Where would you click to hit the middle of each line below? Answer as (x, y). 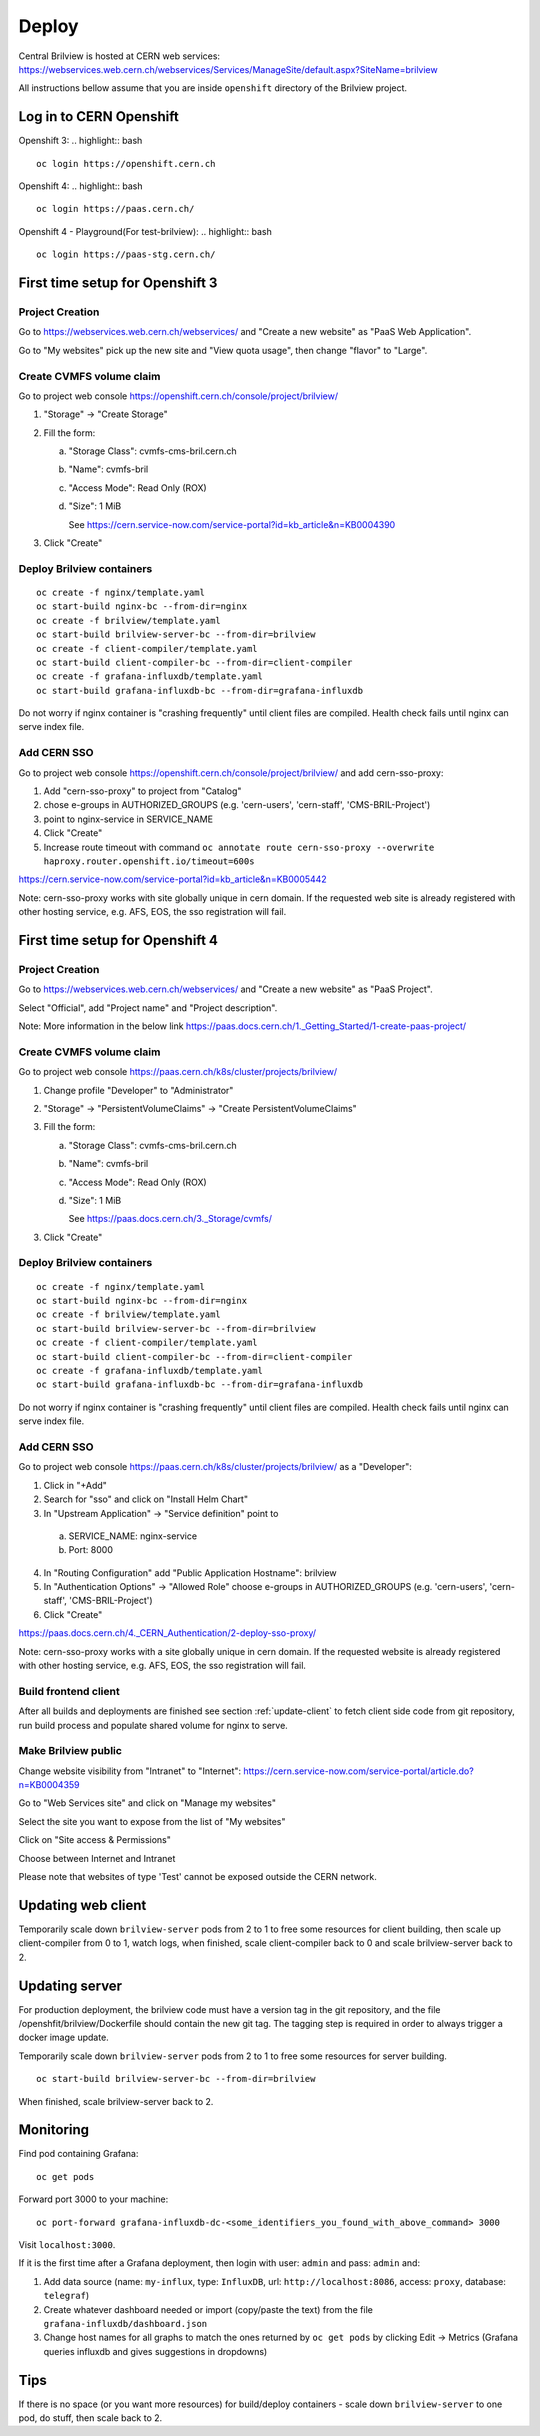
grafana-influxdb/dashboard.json (125, 2323)
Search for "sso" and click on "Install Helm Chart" (146, 1499)
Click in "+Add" (75, 1485)
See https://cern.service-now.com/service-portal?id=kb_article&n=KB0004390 (232, 524)
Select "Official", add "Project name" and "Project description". (148, 1007)
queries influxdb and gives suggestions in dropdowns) (155, 2351)
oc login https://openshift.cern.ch (126, 163)
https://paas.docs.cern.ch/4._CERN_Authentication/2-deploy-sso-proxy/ (167, 1633)
